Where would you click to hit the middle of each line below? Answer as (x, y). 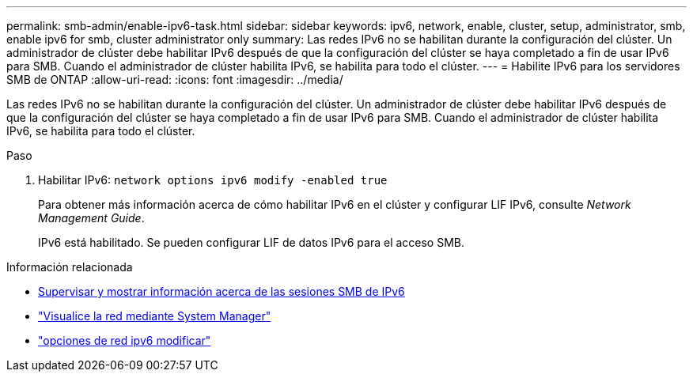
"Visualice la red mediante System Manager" (155, 316)
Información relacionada (70, 267)
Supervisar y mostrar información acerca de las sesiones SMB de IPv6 (222, 291)
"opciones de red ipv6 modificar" (125, 340)
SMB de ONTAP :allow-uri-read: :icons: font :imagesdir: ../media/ (175, 79)
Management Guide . (91, 218)
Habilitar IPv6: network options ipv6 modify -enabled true (213, 180)
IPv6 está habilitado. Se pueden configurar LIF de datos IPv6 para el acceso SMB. (252, 242)
